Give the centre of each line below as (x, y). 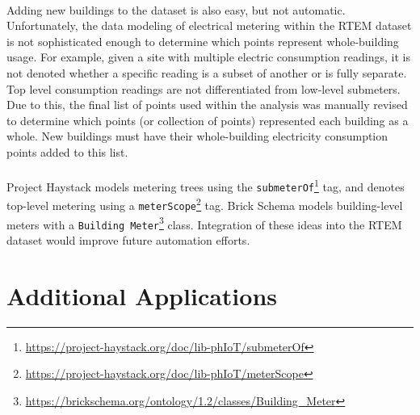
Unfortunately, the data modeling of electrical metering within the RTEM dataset (209, 25)
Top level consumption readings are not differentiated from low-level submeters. (204, 88)
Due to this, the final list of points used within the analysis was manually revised (207, 105)
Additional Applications (142, 295)
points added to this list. (67, 151)
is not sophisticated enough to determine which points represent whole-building (203, 41)
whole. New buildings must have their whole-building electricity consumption (197, 136)
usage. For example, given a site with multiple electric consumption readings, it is (209, 57)
